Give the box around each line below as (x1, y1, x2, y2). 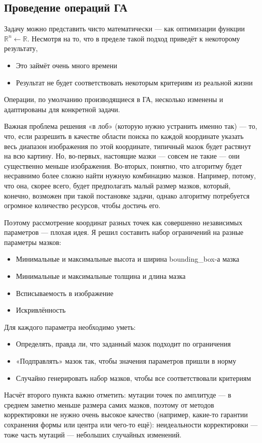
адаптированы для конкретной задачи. (4, 104, 120, 114)
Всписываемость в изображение (16, 287, 113, 298)
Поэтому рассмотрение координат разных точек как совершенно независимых (4, 217, 242, 227)
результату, (4, 43, 38, 54)
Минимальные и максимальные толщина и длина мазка (16, 271, 186, 281)
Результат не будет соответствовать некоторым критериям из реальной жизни (16, 77, 253, 87)
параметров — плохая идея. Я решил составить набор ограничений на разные (4, 227, 244, 237)
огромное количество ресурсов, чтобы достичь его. (4, 200, 161, 211)
